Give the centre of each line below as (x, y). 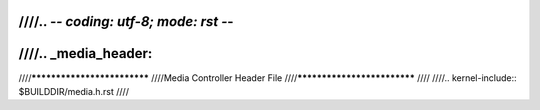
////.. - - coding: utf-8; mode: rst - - (126, 21)
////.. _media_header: (85, 53)
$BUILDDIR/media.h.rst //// (74, 91)
